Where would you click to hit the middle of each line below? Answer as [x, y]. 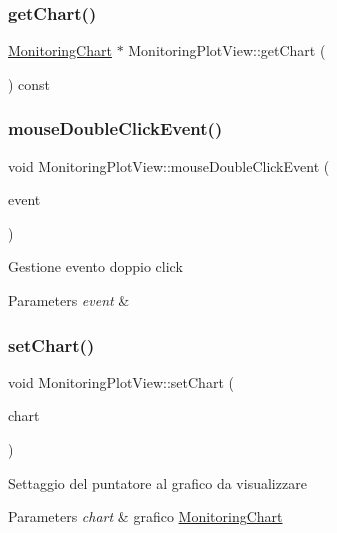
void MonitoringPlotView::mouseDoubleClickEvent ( [169, 165]
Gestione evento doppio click [95, 266]
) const [29, 83]
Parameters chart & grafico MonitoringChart [145, 516]
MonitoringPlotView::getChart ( [227, 50]
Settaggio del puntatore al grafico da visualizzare [157, 482]
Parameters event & [69, 300]
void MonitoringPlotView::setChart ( [121, 381]
